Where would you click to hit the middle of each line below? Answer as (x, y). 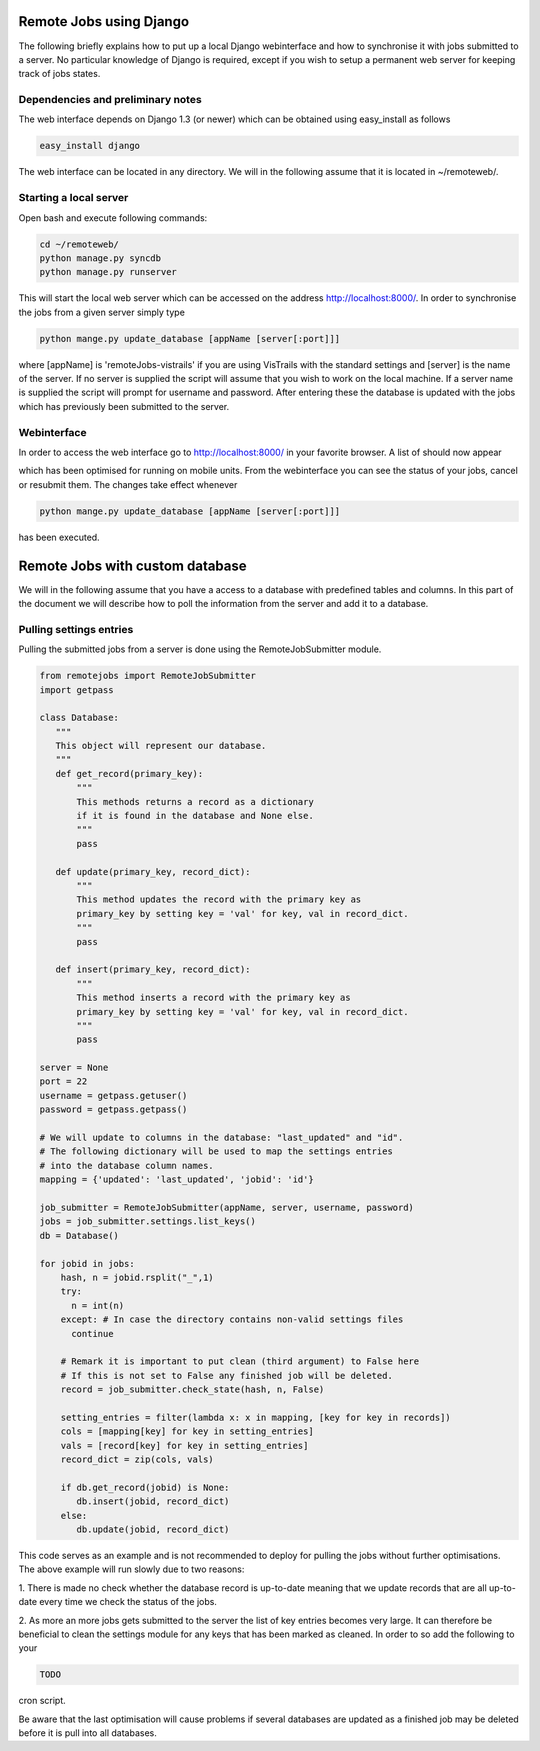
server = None (74, 1068)
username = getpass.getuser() (113, 1095)
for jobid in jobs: (87, 1263)
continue (92, 1333)
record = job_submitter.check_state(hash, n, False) (192, 1389)
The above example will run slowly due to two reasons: (131, 1569)
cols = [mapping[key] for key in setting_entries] (187, 1431)
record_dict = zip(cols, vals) (137, 1459)
